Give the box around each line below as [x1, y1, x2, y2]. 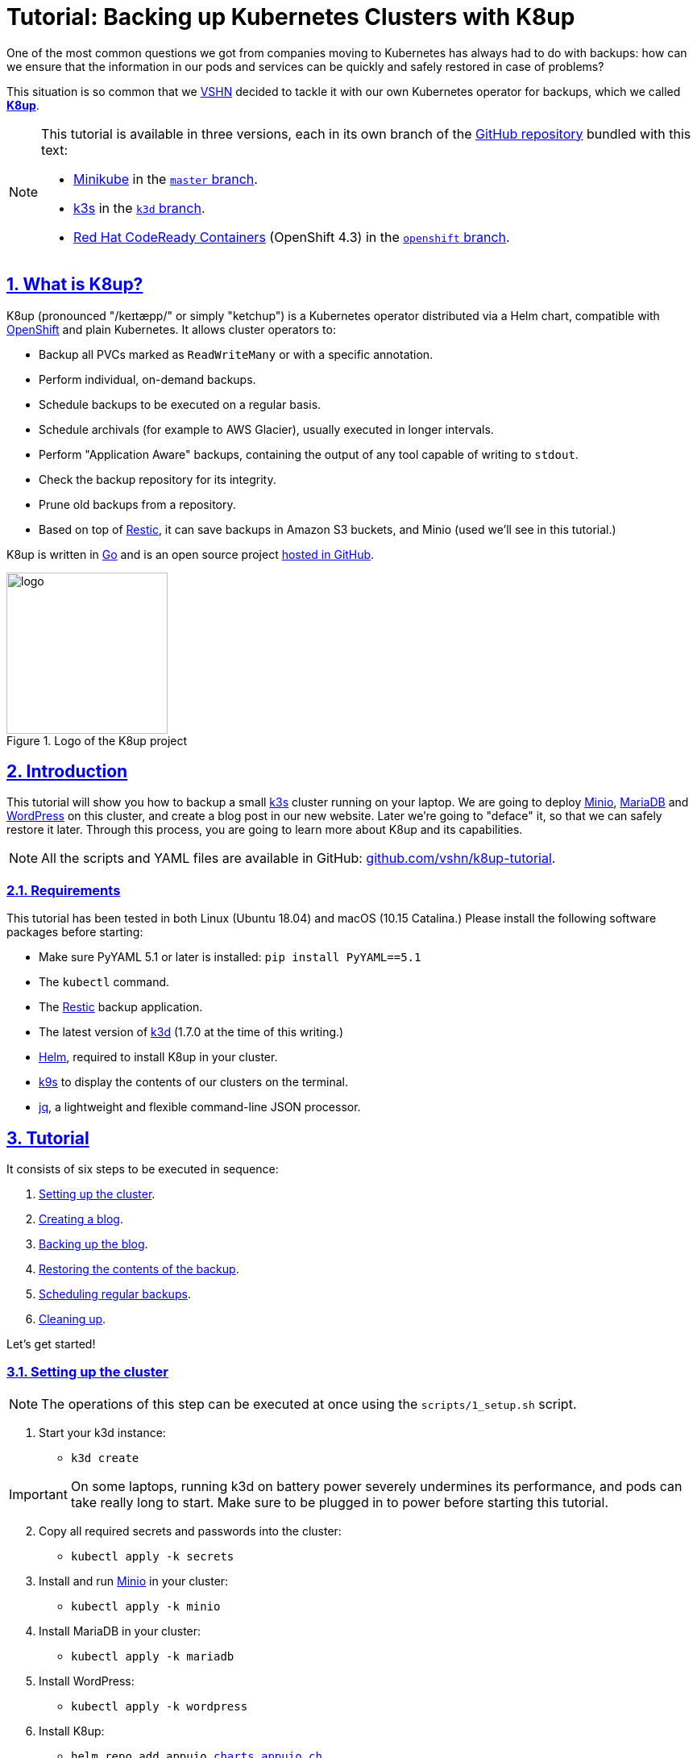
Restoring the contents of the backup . [39, 1262, 239, 1277]
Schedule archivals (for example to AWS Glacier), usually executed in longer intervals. [39, 422, 494, 436]
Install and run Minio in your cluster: [39, 1573, 229, 1588]
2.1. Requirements [6, 881, 121, 898]
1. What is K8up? [6, 274, 143, 295]
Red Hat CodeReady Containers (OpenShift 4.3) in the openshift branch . [73, 228, 510, 245]
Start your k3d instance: [39, 1425, 166, 1439]
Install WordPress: [39, 1673, 135, 1688]
